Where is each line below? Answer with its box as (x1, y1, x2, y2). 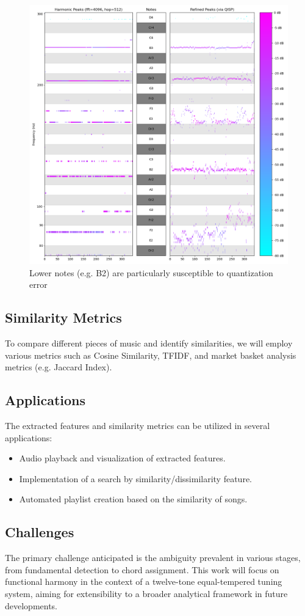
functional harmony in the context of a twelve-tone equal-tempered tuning (5, 575, 282, 588)
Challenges (5, 522, 74, 541)
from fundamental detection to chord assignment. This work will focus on (5, 563, 279, 576)
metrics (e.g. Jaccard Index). (5, 361, 112, 373)
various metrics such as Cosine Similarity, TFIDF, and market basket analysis (5, 348, 296, 361)
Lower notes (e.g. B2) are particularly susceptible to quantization (29, 266, 273, 279)
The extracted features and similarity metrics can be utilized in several (5, 419, 270, 431)
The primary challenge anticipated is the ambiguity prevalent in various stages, (5, 551, 301, 564)
